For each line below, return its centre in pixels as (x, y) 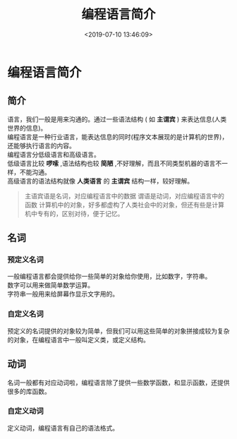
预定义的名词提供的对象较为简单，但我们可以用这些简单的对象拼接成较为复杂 (119, 331)
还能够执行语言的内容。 (41, 145)
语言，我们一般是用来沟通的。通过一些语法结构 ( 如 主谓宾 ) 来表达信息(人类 (117, 119)
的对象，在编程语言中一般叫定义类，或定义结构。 (78, 339)
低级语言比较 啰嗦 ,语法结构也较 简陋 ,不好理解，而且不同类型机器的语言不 (115, 163)
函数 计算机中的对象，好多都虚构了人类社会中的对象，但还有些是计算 (124, 205)
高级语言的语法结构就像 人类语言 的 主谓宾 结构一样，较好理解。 (101, 181)
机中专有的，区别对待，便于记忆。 (74, 213)
